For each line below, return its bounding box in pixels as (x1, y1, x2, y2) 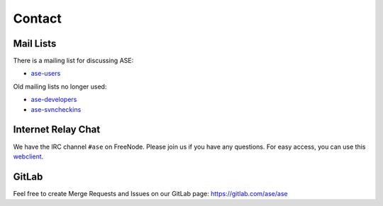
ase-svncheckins (30, 105, 82, 113)
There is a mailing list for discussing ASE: (13, 57, 134, 65)
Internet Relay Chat (13, 124, 101, 136)
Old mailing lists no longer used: (13, 82, 107, 91)
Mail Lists (13, 38, 57, 50)
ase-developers (30, 96, 77, 104)
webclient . (13, 152, 44, 161)
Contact (13, 11, 62, 26)
